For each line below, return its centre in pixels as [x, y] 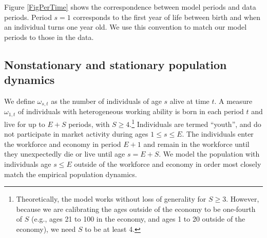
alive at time [189, 101]
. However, [243, 199]
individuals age [28, 164]
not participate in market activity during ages [76, 134]
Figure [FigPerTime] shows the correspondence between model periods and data [130, 7]
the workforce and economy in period [63, 144]
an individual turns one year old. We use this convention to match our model [126, 27]
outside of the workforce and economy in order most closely [168, 164]
